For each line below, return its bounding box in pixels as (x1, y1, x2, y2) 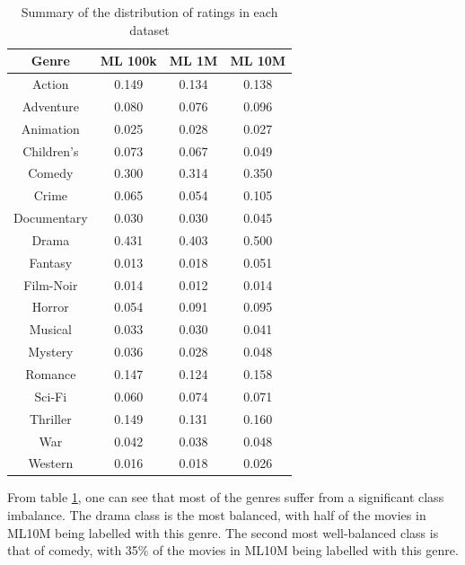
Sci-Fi (34, 386, 67, 405)
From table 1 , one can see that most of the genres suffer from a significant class (7, 488, 444, 507)
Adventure (22, 96, 80, 115)
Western (28, 454, 74, 472)
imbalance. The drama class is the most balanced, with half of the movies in (7, 506, 426, 525)
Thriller (29, 409, 72, 428)
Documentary (13, 208, 88, 227)
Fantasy (29, 252, 73, 271)
